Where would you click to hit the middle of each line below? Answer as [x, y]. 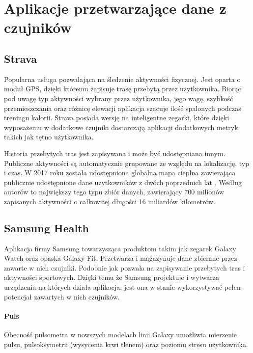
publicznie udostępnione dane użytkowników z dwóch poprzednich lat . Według [123, 182]
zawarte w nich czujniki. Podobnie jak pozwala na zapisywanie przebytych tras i [125, 267]
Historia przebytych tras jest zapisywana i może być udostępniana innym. [115, 153]
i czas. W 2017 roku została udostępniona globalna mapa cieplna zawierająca [120, 173]
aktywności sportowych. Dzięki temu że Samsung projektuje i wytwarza [112, 277]
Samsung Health [46, 228]
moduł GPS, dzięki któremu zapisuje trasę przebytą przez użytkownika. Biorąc [123, 89]
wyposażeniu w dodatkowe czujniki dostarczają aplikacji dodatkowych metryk [121, 127]
